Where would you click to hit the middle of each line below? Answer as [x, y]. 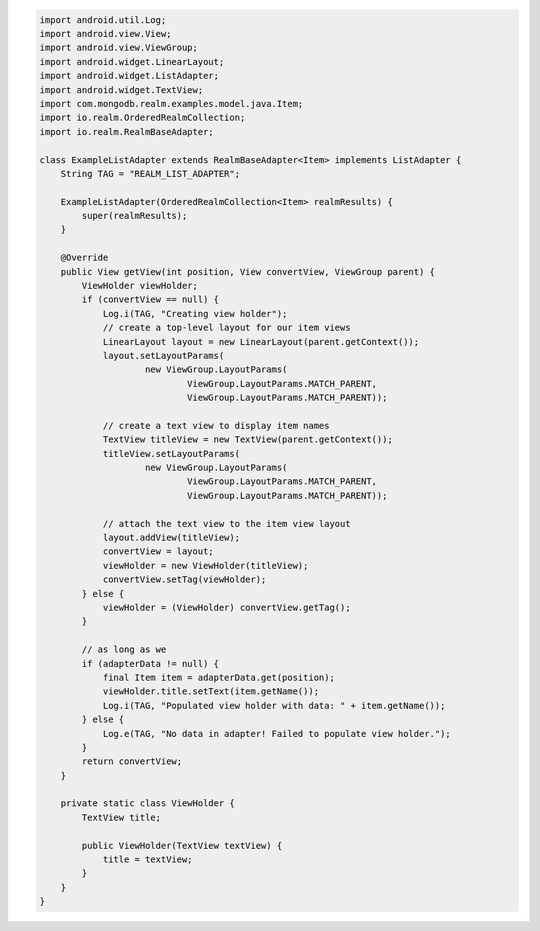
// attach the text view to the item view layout [226, 523]
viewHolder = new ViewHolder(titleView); [205, 565]
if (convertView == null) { [150, 299]
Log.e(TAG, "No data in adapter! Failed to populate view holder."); [277, 733]
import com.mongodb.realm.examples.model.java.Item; [171, 103]
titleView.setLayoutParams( [171, 453]
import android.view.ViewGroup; [119, 48]
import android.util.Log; [103, 19]
